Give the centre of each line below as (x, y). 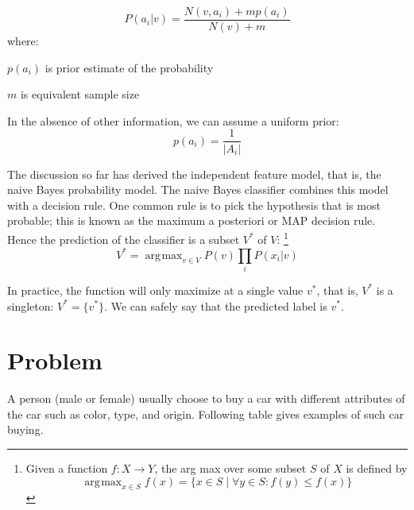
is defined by (377, 468)
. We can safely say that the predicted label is (216, 305)
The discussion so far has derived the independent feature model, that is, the (194, 174)
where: (23, 41)
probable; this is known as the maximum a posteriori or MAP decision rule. (192, 220)
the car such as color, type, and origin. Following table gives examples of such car (206, 413)
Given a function (67, 468)
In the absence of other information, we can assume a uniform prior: (173, 120)
